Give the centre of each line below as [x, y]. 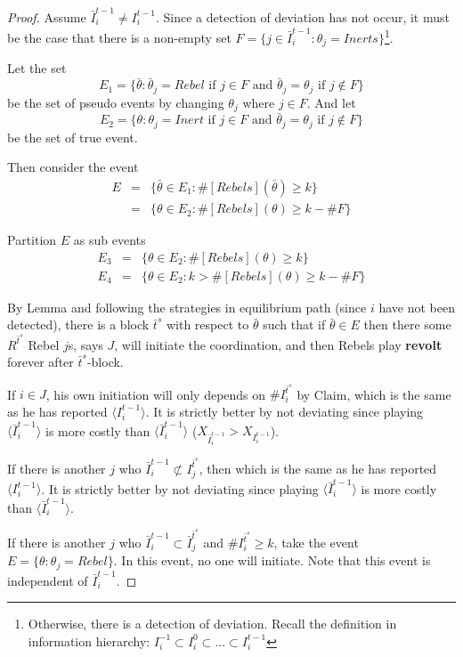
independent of [48, 580]
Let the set [37, 68]
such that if [294, 324]
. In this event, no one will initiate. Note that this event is [272, 560]
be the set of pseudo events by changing [116, 102]
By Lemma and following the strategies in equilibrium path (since [187, 307]
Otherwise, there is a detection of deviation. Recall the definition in [212, 624]
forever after [41, 362]
